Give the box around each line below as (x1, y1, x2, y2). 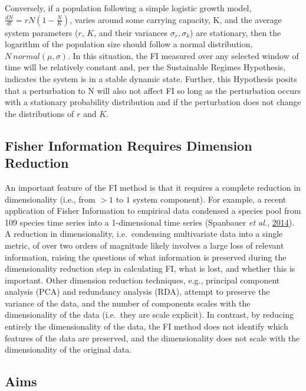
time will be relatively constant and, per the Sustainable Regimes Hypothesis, (5, 61, 286, 73)
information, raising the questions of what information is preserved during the (5, 250, 287, 263)
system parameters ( (5, 26, 78, 38)
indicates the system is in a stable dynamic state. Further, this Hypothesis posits (5, 72, 297, 84)
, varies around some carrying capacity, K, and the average (70, 13, 282, 25)
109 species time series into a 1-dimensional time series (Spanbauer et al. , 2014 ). (5, 216, 295, 228)
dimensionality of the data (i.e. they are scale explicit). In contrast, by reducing (5, 308, 294, 321)
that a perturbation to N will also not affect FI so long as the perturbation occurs (5, 84, 301, 96)
